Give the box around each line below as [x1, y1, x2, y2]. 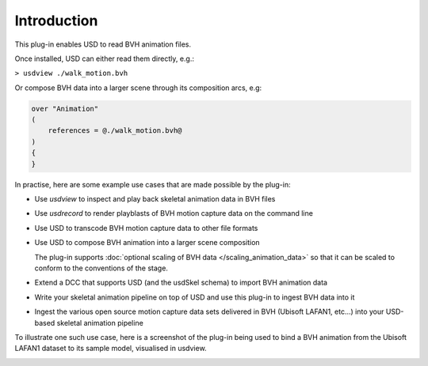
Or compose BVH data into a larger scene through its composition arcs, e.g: [14, 83, 262, 92]
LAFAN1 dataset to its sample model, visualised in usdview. [14, 344, 207, 353]
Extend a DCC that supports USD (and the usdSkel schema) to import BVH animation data [34, 277, 328, 288]
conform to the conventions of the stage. [34, 263, 168, 273]
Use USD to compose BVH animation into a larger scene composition [34, 238, 261, 247]
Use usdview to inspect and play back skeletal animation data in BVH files [34, 194, 276, 204]
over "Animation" [31, 104, 99, 113]
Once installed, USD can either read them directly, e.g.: [14, 54, 194, 63]
